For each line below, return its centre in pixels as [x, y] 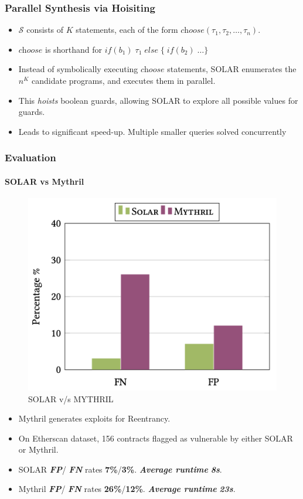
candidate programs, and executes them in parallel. [123, 80]
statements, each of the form [127, 30]
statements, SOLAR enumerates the [232, 69]
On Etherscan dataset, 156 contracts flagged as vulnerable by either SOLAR [156, 438]
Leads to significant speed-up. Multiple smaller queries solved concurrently [152, 131]
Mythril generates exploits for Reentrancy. [94, 418]
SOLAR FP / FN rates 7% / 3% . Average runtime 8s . [120, 469]
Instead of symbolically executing [78, 69]
